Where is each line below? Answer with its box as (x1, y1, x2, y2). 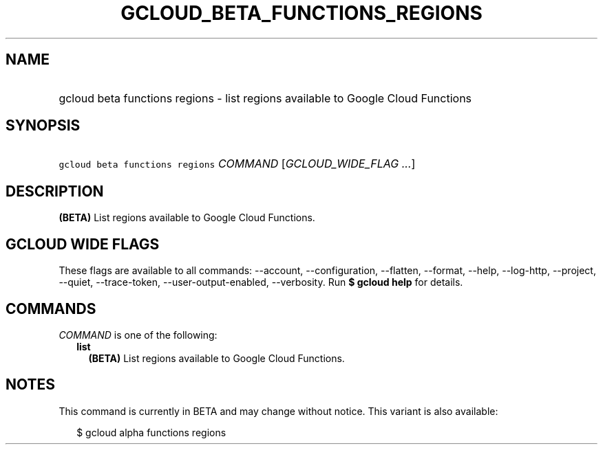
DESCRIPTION (6, 182, 104, 200)
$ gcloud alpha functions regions (76, 426, 226, 438)
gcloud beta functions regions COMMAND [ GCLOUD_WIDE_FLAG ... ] (59, 157, 416, 171)
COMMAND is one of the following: (59, 328, 218, 341)
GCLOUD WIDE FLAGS (6, 235, 160, 253)
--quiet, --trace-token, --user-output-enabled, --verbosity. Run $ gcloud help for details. (59, 276, 463, 289)
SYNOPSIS (6, 117, 81, 135)
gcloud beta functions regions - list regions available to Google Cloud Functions (59, 91, 472, 105)
